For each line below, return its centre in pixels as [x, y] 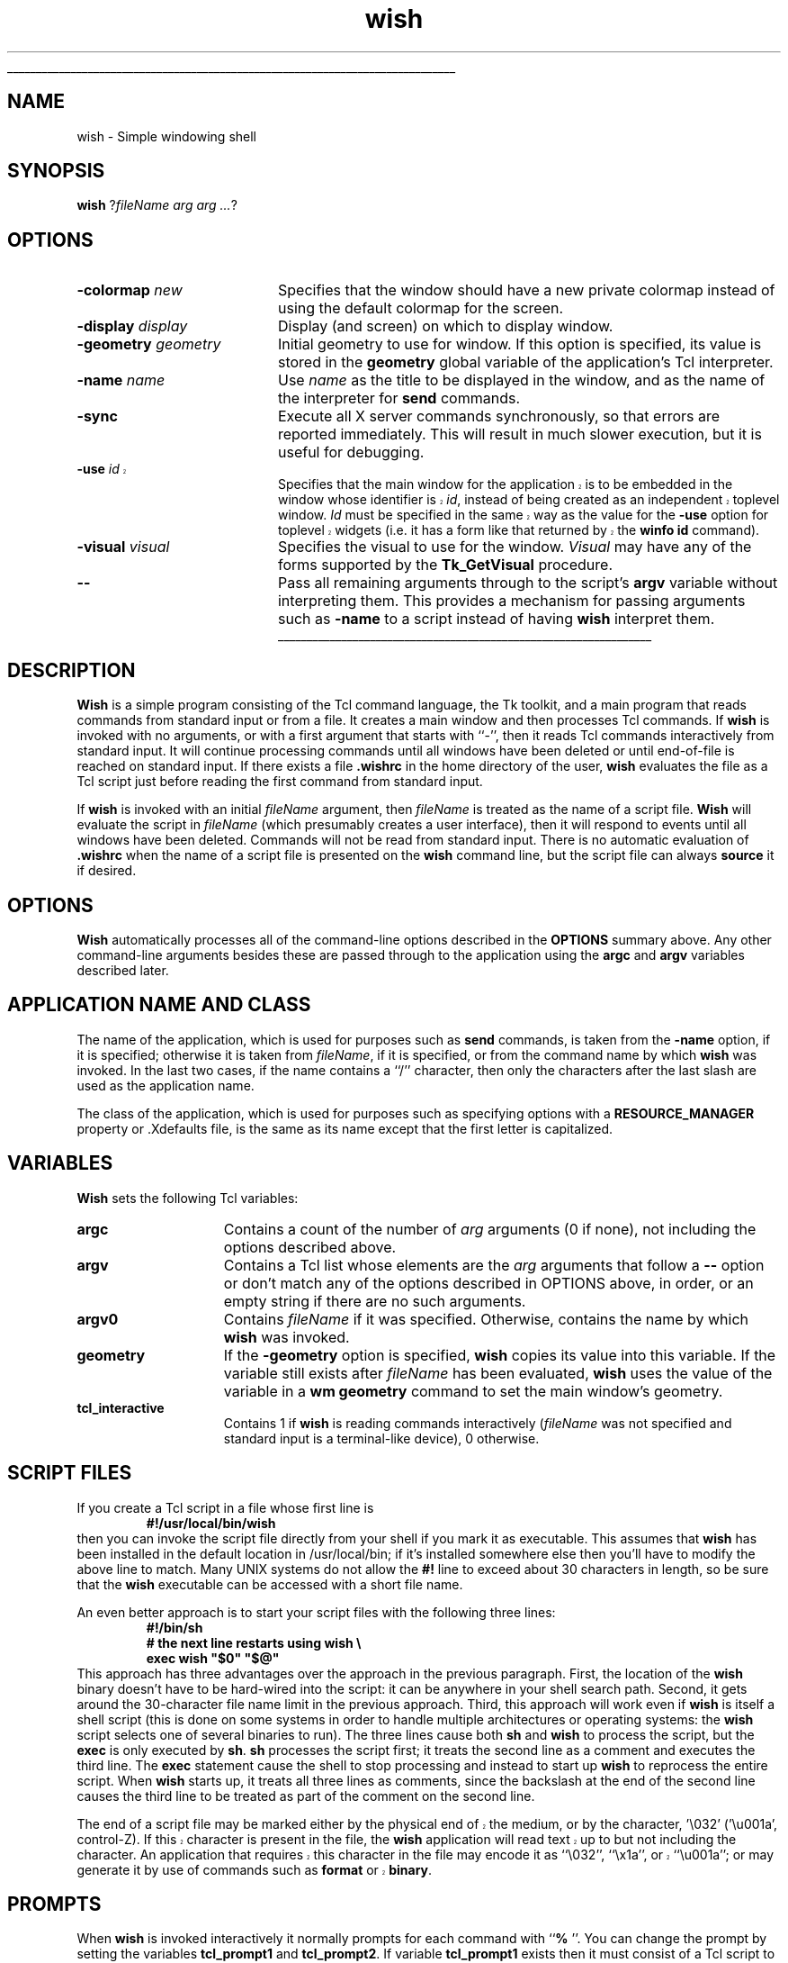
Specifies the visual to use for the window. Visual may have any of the [515, 547]
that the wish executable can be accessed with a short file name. [270, 1584]
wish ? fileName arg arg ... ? [157, 205]
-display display [132, 326]
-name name [121, 380]
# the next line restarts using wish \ [254, 1642]
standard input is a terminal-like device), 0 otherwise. [381, 1438]
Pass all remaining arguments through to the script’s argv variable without [528, 583]
